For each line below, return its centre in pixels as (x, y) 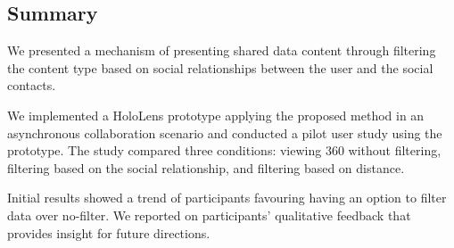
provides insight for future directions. (109, 232)
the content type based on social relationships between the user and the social (220, 67)
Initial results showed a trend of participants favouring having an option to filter (227, 198)
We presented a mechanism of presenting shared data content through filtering (222, 50)
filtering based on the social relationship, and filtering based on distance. (206, 167)
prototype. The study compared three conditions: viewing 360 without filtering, (224, 150)
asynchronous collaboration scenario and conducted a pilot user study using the (225, 132)
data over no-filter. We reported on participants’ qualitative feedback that (209, 215)
